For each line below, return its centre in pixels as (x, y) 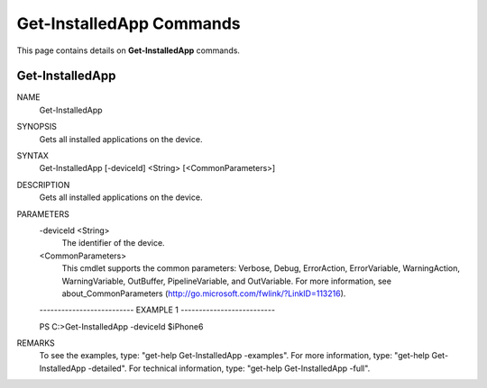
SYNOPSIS (37, 127)
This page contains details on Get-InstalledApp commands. (129, 50)
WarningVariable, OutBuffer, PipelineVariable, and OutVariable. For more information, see (227, 281)
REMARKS (36, 343)
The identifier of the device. (114, 243)
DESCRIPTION (43, 185)
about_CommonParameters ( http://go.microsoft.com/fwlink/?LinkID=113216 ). (204, 293)
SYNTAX (33, 156)
